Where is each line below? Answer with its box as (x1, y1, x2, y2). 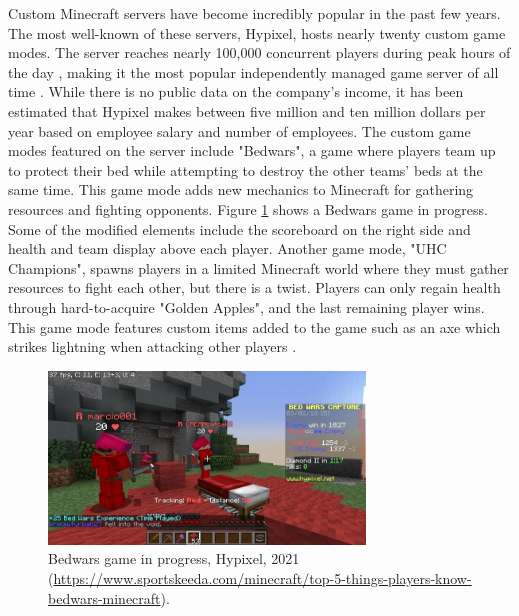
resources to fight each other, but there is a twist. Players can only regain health (8, 277, 501, 298)
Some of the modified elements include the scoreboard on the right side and (8, 218, 471, 239)
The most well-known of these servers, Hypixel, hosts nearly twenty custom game (8, 22, 506, 43)
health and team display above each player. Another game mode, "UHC (8, 238, 447, 259)
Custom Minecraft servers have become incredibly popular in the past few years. (8, 3, 501, 23)
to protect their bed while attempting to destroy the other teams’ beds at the (8, 159, 483, 180)
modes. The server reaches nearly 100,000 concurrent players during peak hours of (8, 42, 511, 63)
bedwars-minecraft (48, 587, 161, 608)
